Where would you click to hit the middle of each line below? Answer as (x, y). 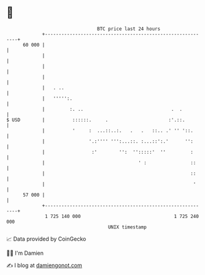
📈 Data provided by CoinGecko (46, 239)
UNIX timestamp (127, 227)
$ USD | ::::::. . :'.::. (96, 120)
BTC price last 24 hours (129, 29)
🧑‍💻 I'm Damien (25, 253)
